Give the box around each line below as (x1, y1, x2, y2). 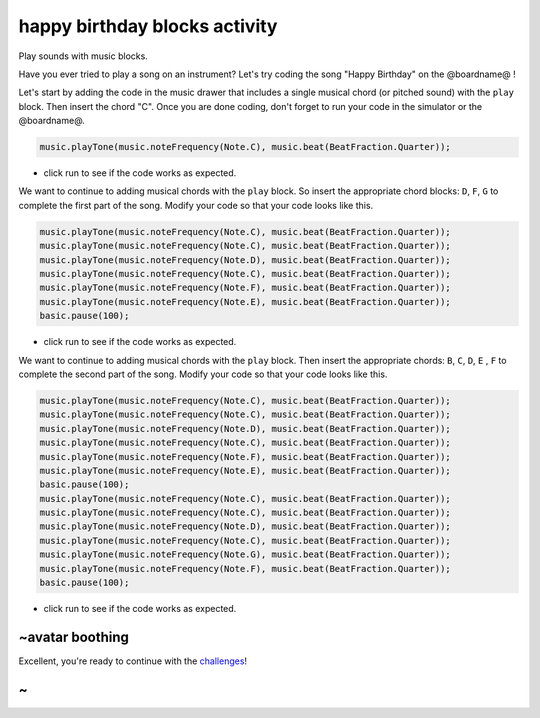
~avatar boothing (18, 628, 130, 645)
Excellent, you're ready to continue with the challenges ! (18, 655, 248, 667)
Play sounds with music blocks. (18, 50, 149, 62)
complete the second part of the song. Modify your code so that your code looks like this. (18, 368, 388, 380)
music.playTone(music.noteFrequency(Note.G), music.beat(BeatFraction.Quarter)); (39, 549, 452, 560)
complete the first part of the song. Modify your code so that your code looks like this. (18, 199, 374, 211)
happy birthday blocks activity (18, 15, 278, 37)
